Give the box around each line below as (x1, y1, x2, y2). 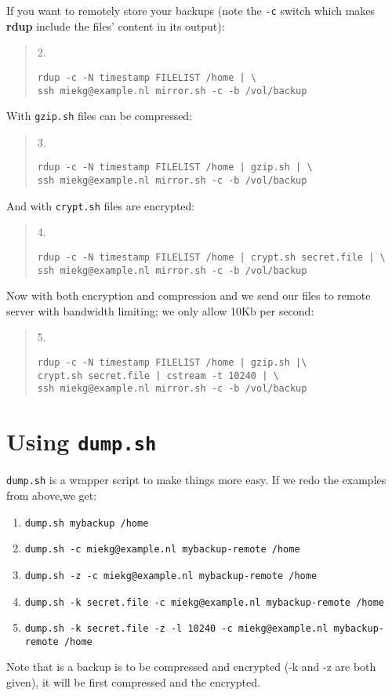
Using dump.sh (6, 425, 157, 457)
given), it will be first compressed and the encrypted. (6, 674, 260, 691)
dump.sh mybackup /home (24, 517, 149, 529)
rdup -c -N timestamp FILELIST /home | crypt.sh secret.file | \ (37, 251, 386, 263)
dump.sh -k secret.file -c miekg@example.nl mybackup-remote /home (24, 596, 384, 608)
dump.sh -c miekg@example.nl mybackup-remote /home (24, 544, 300, 556)
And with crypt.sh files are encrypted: (6, 197, 195, 213)
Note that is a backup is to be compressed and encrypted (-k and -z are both (6, 658, 376, 675)
